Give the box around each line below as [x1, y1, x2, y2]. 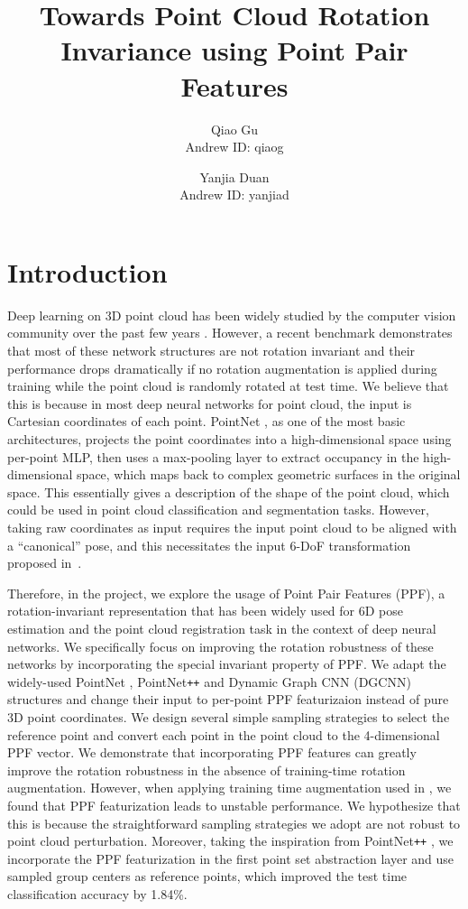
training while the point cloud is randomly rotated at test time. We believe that [7, 376, 449, 395]
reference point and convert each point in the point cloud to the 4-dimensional [7, 725, 440, 744]
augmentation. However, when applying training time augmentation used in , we [7, 778, 452, 797]
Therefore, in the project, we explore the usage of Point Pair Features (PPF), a [7, 583, 445, 602]
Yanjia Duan [199, 167, 270, 186]
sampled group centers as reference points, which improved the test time [7, 867, 408, 886]
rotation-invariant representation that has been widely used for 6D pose [7, 601, 403, 620]
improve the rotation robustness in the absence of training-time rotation [7, 760, 406, 779]
